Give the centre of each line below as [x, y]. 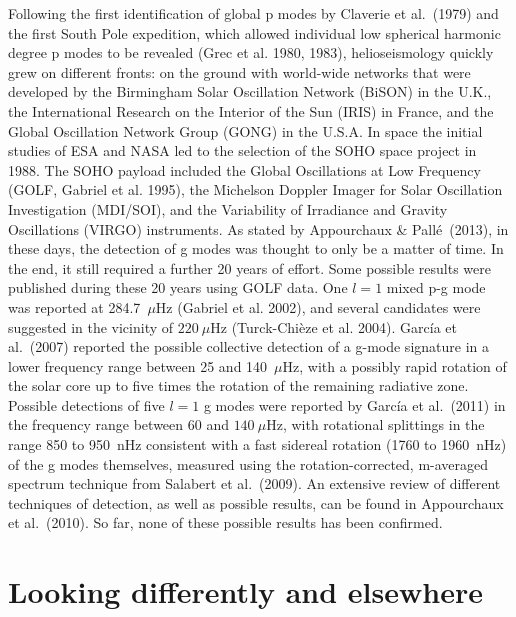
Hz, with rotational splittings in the [375, 424]
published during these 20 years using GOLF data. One [178, 287]
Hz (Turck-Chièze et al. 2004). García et [333, 326]
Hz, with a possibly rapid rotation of [394, 365]
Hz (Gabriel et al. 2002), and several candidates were [318, 306]
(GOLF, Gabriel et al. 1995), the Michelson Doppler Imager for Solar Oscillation [255, 189]
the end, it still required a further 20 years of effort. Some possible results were [249, 267]
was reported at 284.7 [74, 306]
